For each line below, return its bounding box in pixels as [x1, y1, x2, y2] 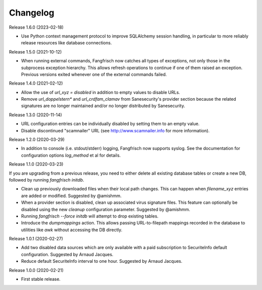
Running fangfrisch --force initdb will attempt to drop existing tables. [21, 213, 159, 219]
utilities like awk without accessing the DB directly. [21, 227, 122, 233]
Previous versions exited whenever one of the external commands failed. [21, 71, 167, 77]
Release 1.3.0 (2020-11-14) [9, 112, 63, 118]
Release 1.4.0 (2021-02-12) [9, 80, 63, 86]
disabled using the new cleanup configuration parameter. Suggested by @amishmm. [21, 206, 190, 212]
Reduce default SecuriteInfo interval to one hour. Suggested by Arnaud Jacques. [21, 258, 182, 264]
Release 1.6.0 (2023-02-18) [9, 24, 64, 30]
